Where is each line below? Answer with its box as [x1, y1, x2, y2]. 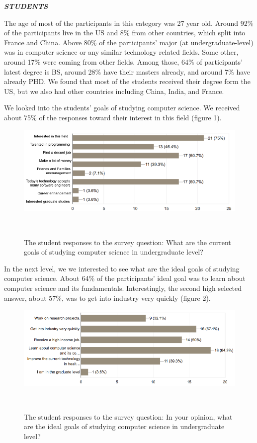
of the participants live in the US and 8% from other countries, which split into [4, 27, 246, 38]
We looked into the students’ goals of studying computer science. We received [4, 102, 240, 113]
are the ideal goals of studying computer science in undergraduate [24, 421, 225, 432]
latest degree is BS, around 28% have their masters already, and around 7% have [4, 66, 250, 77]
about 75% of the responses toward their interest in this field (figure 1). [4, 112, 222, 122]
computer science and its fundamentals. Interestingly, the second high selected [4, 282, 242, 293]
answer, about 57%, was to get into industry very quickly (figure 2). [4, 292, 211, 303]
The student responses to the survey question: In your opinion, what [24, 411, 233, 422]
